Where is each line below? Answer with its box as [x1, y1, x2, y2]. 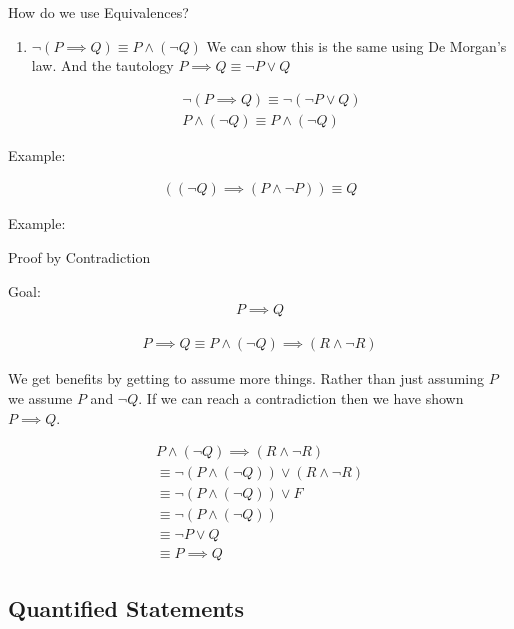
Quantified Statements [8, 592, 244, 623]
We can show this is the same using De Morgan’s [206, 35, 507, 56]
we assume [8, 387, 73, 408]
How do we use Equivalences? [8, 2, 189, 22]
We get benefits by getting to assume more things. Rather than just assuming [8, 368, 485, 389]
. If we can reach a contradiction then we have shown [138, 387, 464, 408]
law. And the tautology [31, 55, 174, 76]
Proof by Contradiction [8, 247, 151, 268]
